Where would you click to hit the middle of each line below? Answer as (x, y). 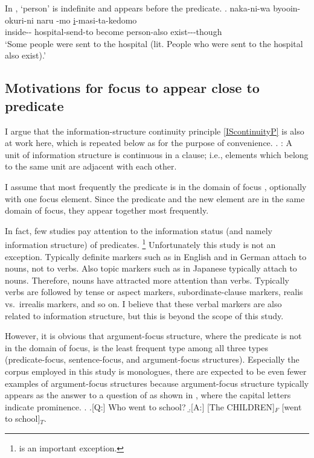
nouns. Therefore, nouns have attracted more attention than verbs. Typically (147, 280)
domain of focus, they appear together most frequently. (107, 210)
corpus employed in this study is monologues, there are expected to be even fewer (156, 371)
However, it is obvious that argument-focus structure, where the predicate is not (153, 336)
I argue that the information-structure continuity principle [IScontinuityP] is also (155, 131)
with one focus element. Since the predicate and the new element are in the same (155, 198)
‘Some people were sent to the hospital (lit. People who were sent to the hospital (154, 43)
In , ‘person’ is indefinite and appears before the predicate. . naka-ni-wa (138, 8)
